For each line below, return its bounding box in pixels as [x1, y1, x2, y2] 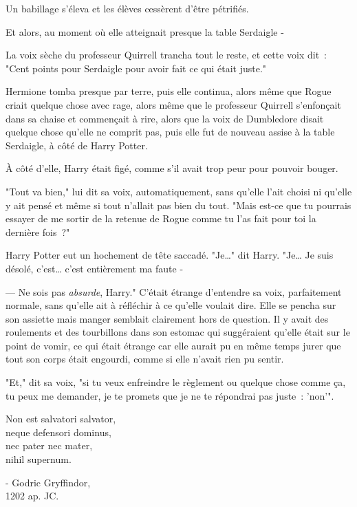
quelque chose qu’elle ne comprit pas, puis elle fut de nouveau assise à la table [6, 125, 335, 139]
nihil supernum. [6, 452, 72, 466]
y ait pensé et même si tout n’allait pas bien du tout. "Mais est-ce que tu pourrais [6, 197, 351, 212]
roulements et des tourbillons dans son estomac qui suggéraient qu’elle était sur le [6, 325, 350, 339]
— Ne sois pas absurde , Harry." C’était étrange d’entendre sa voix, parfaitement [6, 284, 342, 299]
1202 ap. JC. [6, 488, 59, 503]
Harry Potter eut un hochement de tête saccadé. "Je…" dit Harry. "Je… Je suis [6, 248, 334, 262]
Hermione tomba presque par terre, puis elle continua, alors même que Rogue [6, 84, 332, 98]
